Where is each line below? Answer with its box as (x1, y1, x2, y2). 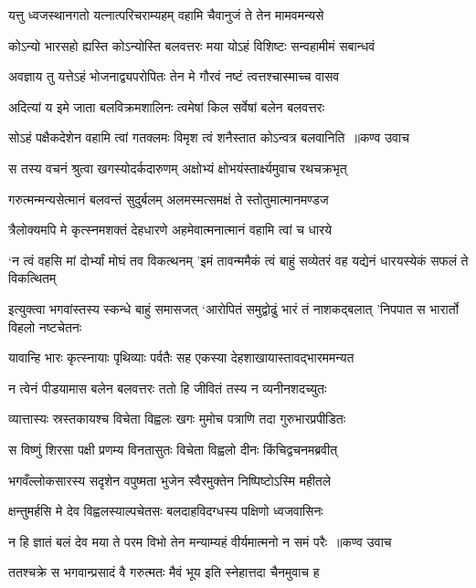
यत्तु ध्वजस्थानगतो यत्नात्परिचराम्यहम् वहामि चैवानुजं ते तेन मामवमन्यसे (8, 5, 324, 24)
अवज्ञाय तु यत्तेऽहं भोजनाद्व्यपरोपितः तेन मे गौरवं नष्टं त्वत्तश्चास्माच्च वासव (8, 67, 340, 86)
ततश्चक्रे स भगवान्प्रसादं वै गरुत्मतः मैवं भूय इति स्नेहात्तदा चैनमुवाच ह (8, 562, 320, 582)
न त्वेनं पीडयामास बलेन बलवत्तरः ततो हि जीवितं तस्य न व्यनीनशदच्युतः (8, 378, 327, 397)
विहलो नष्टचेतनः (8, 317, 82, 336)
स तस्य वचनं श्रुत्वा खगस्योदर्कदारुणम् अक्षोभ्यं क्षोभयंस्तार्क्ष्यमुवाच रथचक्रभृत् (8, 158, 347, 177)
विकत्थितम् (8, 268, 57, 288)
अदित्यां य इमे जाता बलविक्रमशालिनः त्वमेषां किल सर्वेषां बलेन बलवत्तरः (8, 97, 325, 116)
